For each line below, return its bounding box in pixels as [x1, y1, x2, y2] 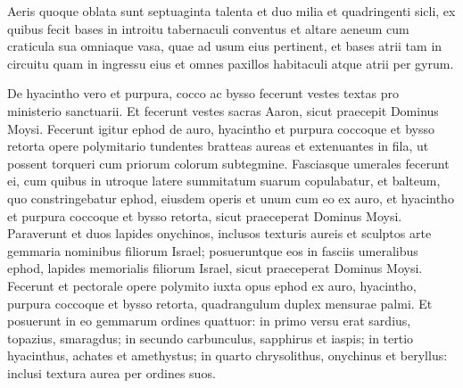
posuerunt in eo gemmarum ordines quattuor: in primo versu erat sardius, [7, 311, 411, 330]
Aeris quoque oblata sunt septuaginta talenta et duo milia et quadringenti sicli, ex [7, 2, 456, 20]
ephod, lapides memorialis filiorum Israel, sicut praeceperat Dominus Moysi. [7, 259, 423, 277]
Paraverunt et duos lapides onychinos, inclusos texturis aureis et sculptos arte [7, 224, 432, 243]
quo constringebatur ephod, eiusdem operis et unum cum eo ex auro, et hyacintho [7, 188, 454, 207]
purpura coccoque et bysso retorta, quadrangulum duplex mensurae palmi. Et [7, 293, 433, 312]
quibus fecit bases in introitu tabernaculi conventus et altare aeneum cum [7, 19, 409, 37]
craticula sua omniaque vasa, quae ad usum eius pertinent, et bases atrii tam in [7, 37, 442, 55]
